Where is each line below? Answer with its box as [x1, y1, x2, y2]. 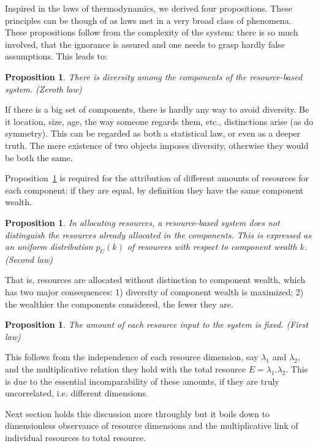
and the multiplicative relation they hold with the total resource [5, 363, 246, 376]
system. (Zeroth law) [5, 82, 82, 95]
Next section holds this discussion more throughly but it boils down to [5, 407, 270, 420]
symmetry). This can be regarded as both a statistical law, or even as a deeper [5, 127, 301, 140]
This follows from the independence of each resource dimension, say [5, 350, 259, 363]
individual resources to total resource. [5, 431, 146, 444]
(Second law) [5, 252, 53, 265]
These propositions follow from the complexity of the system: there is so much [5, 26, 298, 39]
